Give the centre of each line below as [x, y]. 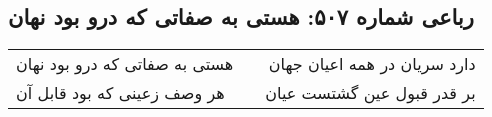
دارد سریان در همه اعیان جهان [372, 64]
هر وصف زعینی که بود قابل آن [120, 93]
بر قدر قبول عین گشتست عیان [370, 93]
